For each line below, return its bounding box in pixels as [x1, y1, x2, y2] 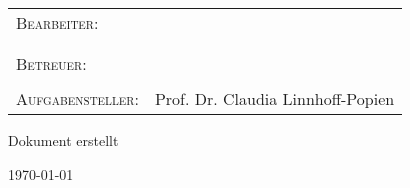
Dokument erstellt [8, 130, 119, 150]
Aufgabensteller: [16, 87, 139, 110]
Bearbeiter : [16, 11, 99, 34]
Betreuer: [16, 52, 87, 75]
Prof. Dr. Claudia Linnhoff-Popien [154, 87, 395, 110]
